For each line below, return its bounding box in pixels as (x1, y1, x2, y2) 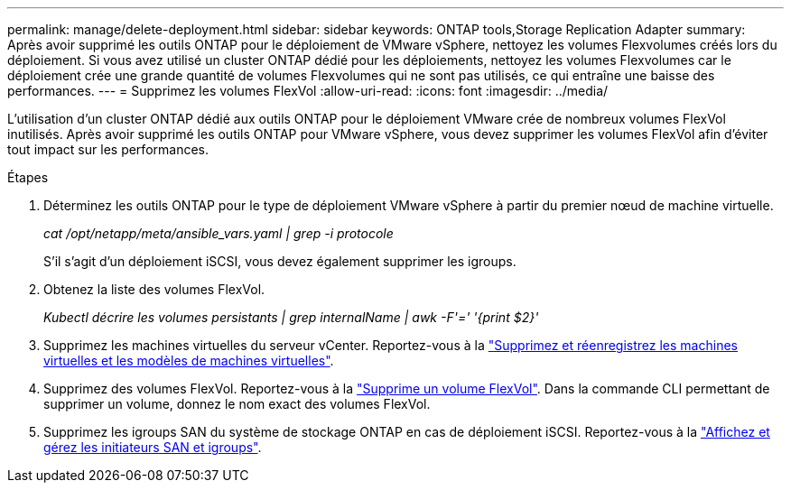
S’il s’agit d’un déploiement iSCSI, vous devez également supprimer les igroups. (43, 254, 516, 269)
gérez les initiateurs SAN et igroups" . (43, 439, 262, 455)
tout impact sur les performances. (7, 142, 209, 157)
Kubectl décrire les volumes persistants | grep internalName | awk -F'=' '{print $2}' (43, 310, 539, 325)
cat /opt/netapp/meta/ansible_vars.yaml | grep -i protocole (43, 226, 394, 241)
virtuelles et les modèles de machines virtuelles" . (43, 353, 334, 368)
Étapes (7, 170, 49, 185)
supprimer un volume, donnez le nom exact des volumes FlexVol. (43, 396, 431, 411)
